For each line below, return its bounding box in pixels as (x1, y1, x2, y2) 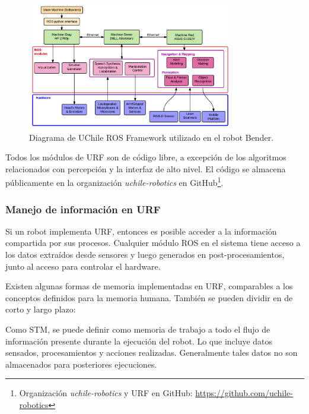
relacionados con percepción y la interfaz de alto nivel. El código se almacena (5, 162, 286, 175)
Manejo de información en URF (5, 201, 161, 216)
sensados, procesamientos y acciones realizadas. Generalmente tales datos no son (5, 346, 298, 359)
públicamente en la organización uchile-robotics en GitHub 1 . (5, 175, 224, 189)
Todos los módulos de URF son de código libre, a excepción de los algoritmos (5, 151, 286, 163)
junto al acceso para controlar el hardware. (5, 260, 161, 272)
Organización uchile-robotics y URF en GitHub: (19, 387, 193, 399)
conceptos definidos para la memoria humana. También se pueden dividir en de (5, 291, 293, 304)
